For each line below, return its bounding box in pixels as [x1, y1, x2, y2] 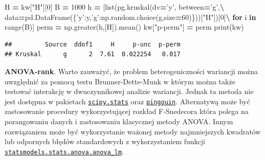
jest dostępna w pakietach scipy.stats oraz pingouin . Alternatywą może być [5, 96, 250, 106]
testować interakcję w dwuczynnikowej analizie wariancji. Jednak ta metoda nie [5, 86, 254, 97]
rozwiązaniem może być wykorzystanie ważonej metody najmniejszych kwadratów [5, 126, 261, 136]
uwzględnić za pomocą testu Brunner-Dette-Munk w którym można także [5, 76, 235, 86]
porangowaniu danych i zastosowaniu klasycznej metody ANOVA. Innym [5, 116, 233, 126]
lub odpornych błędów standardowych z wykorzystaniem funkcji [5, 136, 205, 147]
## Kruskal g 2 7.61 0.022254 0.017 [5, 51, 181, 58]
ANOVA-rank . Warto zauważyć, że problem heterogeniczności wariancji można [5, 65, 258, 76]
